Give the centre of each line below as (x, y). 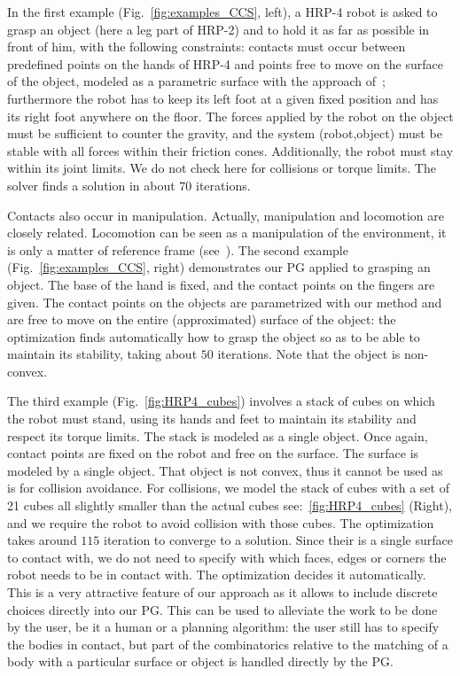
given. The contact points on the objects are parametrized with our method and (225, 302)
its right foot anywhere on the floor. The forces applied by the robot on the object (230, 116)
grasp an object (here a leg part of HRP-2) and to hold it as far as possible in (218, 29)
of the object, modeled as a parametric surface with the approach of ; (196, 81)
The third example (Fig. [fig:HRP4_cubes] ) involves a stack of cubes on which (221, 401)
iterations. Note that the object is (309, 354)
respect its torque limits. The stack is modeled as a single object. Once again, (218, 435)
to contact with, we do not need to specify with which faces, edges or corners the (227, 557)
